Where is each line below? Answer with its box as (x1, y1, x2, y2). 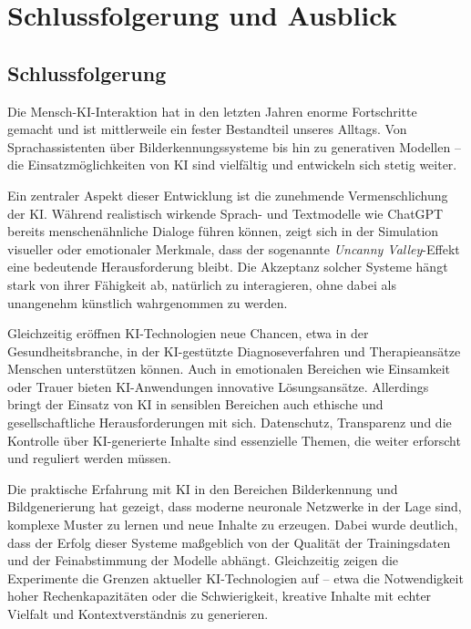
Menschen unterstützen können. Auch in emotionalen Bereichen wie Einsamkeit (7, 359, 451, 378)
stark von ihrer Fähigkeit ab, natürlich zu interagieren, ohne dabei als (7, 274, 396, 294)
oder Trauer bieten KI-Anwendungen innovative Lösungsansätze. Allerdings (7, 376, 429, 396)
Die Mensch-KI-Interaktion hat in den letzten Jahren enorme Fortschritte (7, 101, 417, 120)
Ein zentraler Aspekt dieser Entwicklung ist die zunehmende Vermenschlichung (7, 185, 448, 204)
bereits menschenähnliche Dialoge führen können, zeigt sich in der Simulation (7, 222, 439, 241)
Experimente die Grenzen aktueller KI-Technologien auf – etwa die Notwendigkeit (7, 568, 464, 587)
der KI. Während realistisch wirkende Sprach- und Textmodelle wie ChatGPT (7, 203, 444, 222)
